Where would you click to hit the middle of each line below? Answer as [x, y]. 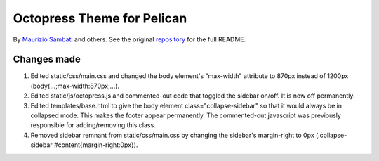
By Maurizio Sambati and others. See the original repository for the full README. [129, 39]
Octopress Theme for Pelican [100, 18]
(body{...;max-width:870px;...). [75, 86]
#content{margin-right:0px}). [96, 145]
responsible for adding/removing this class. [93, 125]
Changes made [47, 59]
